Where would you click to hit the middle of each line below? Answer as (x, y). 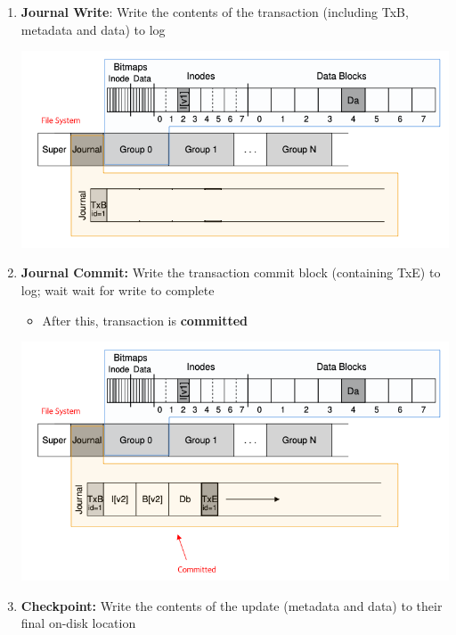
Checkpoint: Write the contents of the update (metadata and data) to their (232, 605)
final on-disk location (78, 623)
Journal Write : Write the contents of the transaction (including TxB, (215, 12)
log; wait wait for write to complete (118, 290)
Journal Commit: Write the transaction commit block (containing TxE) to (231, 272)
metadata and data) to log (93, 29)
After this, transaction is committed (145, 320)
